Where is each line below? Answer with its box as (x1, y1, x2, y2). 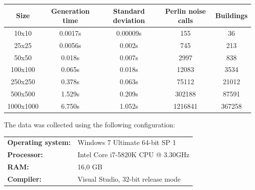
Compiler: (7, 173, 42, 184)
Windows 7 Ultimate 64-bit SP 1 (77, 137, 176, 147)
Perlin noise (165, 5, 206, 16)
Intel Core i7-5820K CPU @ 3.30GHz (77, 149, 190, 160)
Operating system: (7, 137, 71, 147)
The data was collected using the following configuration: (4, 119, 176, 130)
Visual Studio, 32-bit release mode (77, 173, 181, 184)
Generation (51, 5, 90, 16)
